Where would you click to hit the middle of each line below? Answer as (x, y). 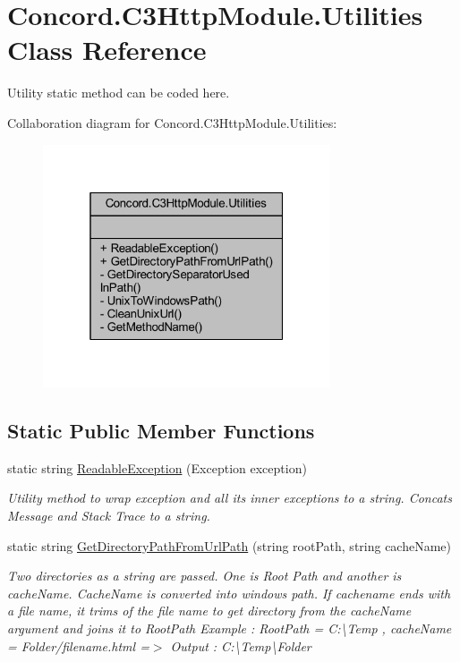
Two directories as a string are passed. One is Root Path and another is (204, 576)
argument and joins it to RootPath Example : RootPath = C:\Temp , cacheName (230, 628)
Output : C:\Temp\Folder (241, 645)
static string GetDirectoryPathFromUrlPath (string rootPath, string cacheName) (230, 545)
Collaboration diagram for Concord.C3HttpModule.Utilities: (172, 122)
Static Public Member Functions (161, 430)
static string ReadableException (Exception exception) (157, 467)
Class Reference (107, 50)
